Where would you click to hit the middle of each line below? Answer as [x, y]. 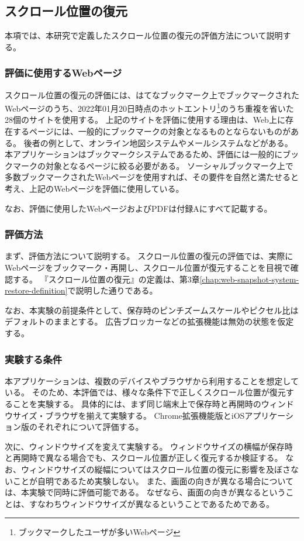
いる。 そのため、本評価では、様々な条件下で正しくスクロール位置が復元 [145, 392]
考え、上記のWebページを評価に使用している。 [94, 189]
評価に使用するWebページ [63, 73]
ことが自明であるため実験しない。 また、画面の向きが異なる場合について [153, 480]
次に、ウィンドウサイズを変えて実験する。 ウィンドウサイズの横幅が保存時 [149, 446]
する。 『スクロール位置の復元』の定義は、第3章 [106, 279]
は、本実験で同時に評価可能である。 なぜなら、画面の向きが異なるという [145, 492]
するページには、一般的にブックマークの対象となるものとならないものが [151, 131]
